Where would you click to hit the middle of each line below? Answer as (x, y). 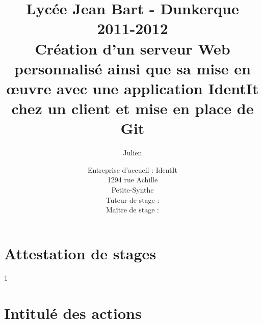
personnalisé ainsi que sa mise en (133, 68)
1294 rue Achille (133, 180)
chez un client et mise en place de (133, 108)
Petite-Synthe (133, 190)
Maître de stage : (133, 210)
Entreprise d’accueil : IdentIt (133, 169)
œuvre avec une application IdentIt (133, 88)
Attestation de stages (80, 253)
